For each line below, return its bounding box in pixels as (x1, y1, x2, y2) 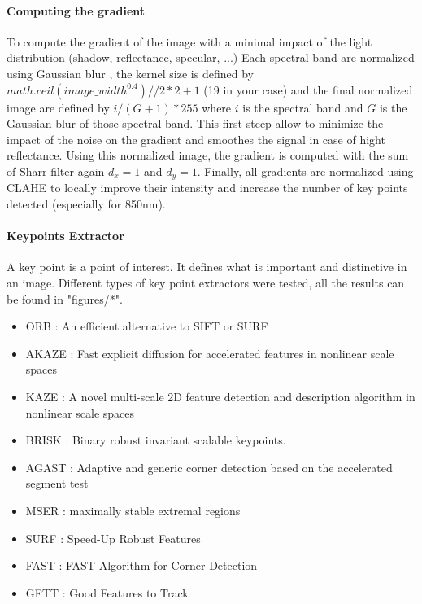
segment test (25, 475, 89, 492)
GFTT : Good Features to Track (25, 584, 189, 601)
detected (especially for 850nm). (7, 195, 166, 212)
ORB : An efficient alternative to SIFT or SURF (25, 317, 268, 335)
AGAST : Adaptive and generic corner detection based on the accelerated (25, 458, 393, 475)
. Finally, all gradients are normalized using (197, 162, 414, 179)
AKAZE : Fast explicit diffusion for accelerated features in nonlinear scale (25, 344, 394, 361)
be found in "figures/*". (7, 290, 123, 307)
